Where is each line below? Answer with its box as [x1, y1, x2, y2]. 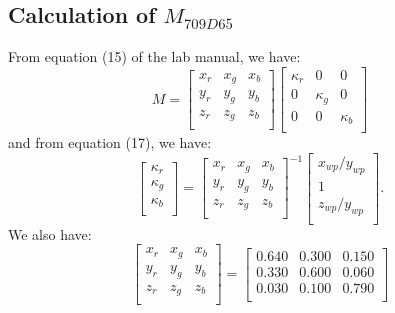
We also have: [8, 223, 92, 244]
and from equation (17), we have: [8, 132, 212, 153]
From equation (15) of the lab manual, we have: [8, 46, 301, 67]
